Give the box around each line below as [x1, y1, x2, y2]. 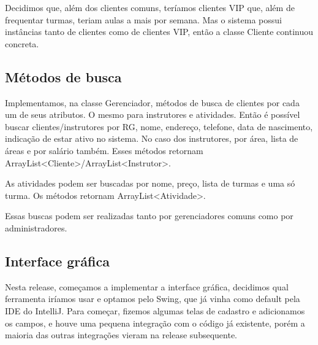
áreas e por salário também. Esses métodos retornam [5, 144, 203, 157]
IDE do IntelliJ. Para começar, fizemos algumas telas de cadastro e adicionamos [5, 304, 305, 317]
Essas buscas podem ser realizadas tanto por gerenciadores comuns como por [5, 209, 293, 222]
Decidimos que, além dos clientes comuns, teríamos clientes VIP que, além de [5, 1, 295, 14]
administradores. [5, 221, 67, 234]
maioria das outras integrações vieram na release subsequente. [5, 328, 238, 341]
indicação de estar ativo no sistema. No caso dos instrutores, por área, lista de [5, 132, 298, 145]
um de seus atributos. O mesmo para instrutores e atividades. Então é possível [5, 108, 300, 121]
